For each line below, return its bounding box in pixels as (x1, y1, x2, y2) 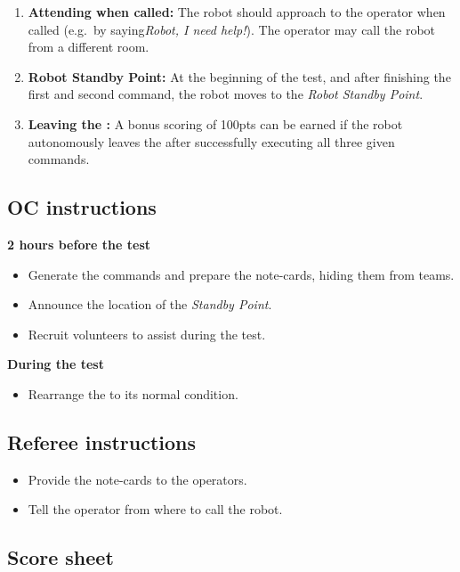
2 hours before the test (7, 234, 151, 253)
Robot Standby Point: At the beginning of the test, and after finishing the (28, 67, 451, 86)
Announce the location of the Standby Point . (28, 295, 272, 314)
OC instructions (7, 193, 157, 221)
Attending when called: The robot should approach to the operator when (28, 3, 446, 20)
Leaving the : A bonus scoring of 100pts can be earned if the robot (28, 114, 403, 133)
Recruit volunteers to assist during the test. (28, 324, 266, 343)
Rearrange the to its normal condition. (28, 384, 238, 403)
